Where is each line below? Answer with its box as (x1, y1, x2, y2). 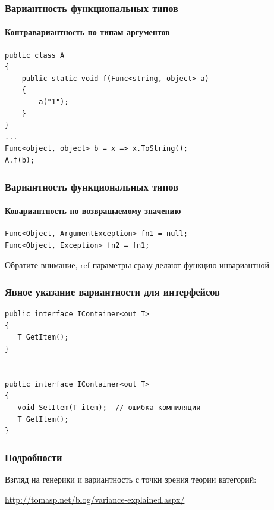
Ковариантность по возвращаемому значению (5, 204, 181, 217)
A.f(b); (5, 156, 35, 164)
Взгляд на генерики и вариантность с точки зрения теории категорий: (5, 472, 257, 485)
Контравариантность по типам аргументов (5, 26, 170, 38)
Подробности (5, 449, 62, 464)
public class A (5, 51, 65, 60)
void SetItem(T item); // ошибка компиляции (17, 403, 201, 412)
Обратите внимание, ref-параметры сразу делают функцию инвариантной (5, 259, 269, 271)
